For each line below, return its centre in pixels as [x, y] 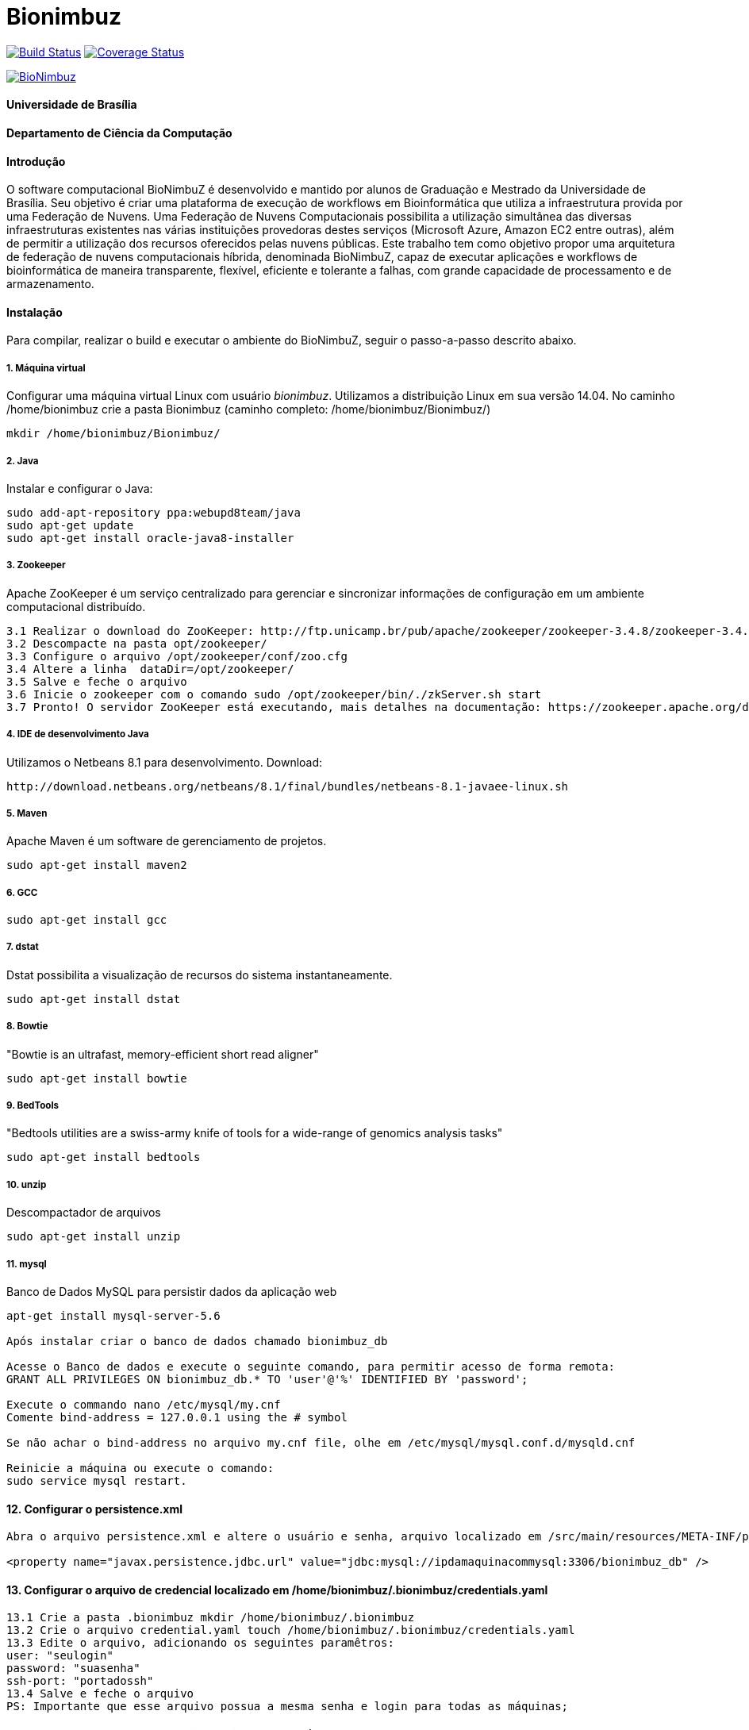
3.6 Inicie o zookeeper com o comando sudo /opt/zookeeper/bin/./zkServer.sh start [274, 694]
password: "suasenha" [73, 1668]
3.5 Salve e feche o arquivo [97, 681]
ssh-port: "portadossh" [80, 1681]
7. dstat [23, 947]
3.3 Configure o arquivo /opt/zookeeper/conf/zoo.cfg [177, 656]
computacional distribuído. [76, 606]
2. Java [23, 461]
